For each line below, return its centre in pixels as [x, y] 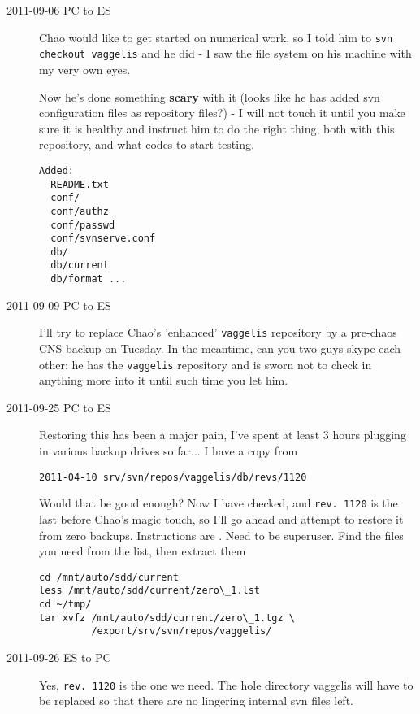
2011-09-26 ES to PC [59, 657]
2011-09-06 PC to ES [59, 10]
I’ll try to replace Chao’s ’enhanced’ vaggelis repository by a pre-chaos [218, 332]
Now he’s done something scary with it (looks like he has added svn [210, 96]
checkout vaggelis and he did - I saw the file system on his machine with [225, 53]
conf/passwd [83, 225]
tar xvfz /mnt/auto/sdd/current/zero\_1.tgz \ [167, 618]
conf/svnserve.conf [103, 239]
